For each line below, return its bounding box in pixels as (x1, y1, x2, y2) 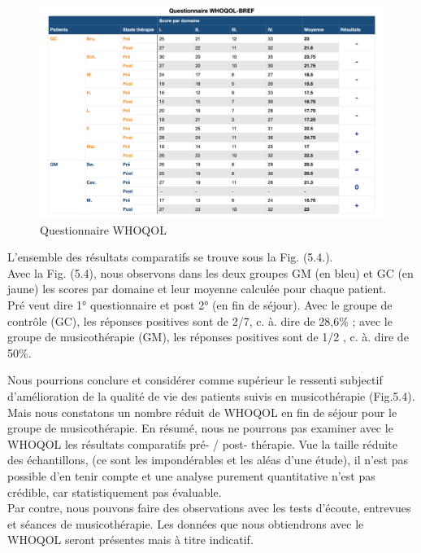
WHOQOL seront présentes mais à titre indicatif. (7, 531, 254, 548)
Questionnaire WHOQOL (40, 221, 167, 238)
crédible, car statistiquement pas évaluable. (7, 483, 222, 500)
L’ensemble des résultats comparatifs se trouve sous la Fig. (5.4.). (7, 248, 333, 266)
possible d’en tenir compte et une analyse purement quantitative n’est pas (7, 467, 375, 484)
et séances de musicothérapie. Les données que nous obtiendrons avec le (7, 515, 364, 532)
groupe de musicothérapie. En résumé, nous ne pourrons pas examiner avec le (7, 419, 393, 437)
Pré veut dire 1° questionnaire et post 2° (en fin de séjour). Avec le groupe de (7, 296, 393, 313)
